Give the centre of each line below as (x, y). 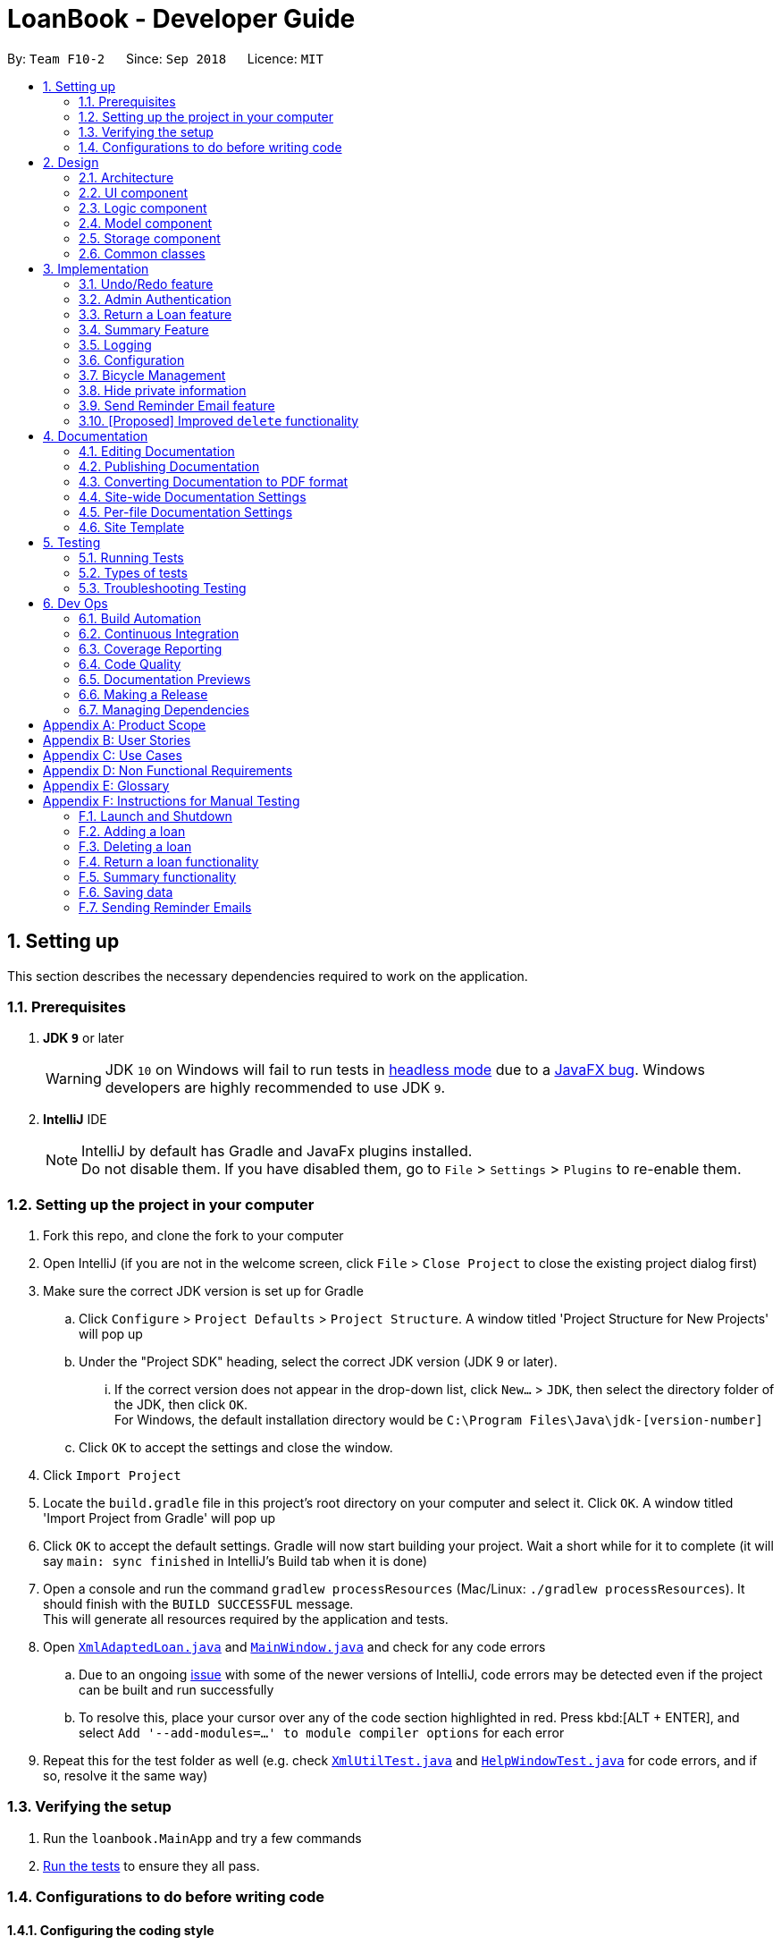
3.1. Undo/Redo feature (146, 283)
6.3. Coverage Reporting (151, 648)
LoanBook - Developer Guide (181, 19)
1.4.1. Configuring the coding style (111, 1930)
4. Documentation (96, 436)
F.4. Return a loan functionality (169, 861)
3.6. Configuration (132, 359)
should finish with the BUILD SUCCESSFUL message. (198, 1604)
